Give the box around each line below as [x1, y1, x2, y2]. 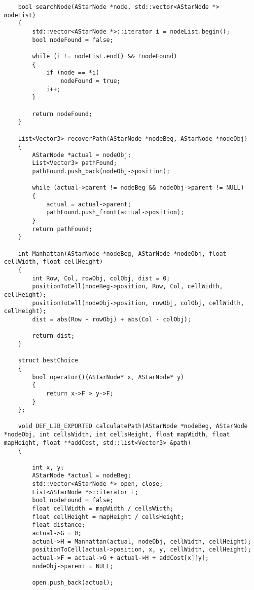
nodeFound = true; [60, 77, 121, 84]
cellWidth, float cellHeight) [4, 258, 103, 266]
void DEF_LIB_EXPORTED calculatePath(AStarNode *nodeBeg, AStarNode [18, 423, 248, 430]
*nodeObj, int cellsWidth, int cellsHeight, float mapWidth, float [4, 431, 230, 438]
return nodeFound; [32, 110, 92, 118]
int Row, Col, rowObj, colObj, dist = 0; [32, 275, 170, 282]
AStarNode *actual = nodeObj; [32, 151, 131, 158]
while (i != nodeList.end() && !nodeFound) [32, 52, 177, 60]
